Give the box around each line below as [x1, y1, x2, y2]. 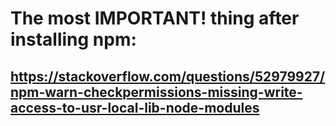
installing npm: [10, 28, 137, 51]
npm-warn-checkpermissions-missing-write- [10, 83, 303, 101]
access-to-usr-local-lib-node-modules [10, 99, 260, 116]
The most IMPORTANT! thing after [10, 7, 300, 30]
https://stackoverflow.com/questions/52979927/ [10, 68, 326, 85]
